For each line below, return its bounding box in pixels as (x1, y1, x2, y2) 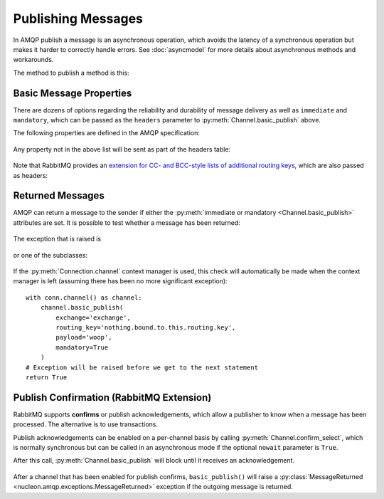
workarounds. (13, 56, 54, 64)
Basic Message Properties (13, 87, 132, 99)
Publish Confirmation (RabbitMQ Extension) (13, 392, 212, 404)
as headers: (13, 171, 48, 179)
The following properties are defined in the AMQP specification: (13, 129, 201, 137)
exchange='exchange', (55, 313, 132, 322)
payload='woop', (55, 333, 112, 342)
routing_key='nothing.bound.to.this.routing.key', (55, 324, 236, 331)
